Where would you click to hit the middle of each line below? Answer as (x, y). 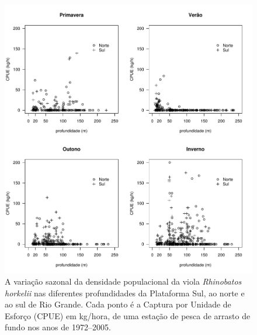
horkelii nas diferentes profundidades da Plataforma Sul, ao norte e (125, 293)
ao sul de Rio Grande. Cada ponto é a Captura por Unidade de (118, 304)
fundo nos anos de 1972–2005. (58, 327)
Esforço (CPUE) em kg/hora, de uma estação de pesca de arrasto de (128, 315)
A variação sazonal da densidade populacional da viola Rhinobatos (123, 281)
